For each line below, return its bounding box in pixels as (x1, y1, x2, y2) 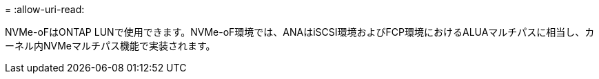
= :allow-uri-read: (5, 3, 85, 15)
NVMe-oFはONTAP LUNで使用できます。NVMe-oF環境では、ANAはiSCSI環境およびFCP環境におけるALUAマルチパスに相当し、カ (5, 26, 595, 38)
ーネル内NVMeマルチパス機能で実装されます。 (5, 40, 216, 52)
